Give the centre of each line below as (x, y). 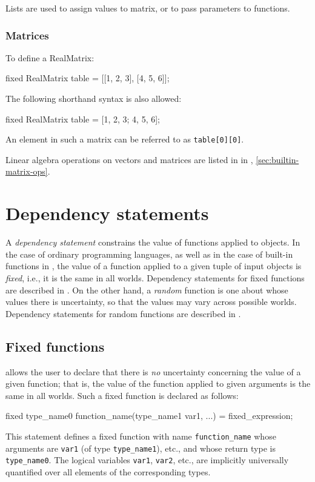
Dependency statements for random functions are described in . (123, 313)
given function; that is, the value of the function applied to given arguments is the (158, 383)
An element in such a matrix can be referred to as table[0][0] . (125, 139)
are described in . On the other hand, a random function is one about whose (147, 290)
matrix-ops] (27, 171)
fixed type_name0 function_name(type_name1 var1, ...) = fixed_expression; (149, 416)
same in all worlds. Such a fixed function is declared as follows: (122, 395)
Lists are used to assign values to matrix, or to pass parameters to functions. (148, 8)
